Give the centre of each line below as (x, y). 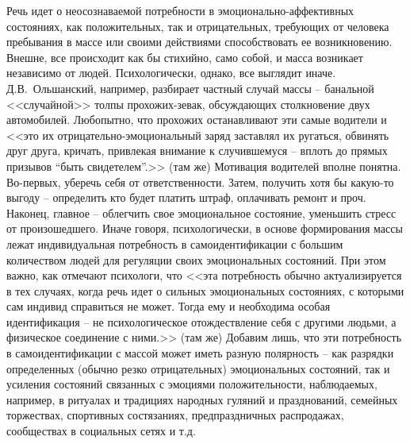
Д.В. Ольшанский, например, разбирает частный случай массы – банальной (190, 88)
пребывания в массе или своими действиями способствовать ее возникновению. (199, 42)
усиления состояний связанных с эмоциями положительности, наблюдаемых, (192, 384)
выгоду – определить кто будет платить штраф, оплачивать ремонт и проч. (186, 197)
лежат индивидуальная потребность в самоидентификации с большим (175, 243)
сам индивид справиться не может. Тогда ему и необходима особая (169, 306)
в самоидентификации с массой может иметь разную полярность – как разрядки (200, 353)
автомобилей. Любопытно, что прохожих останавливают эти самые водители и (197, 120)
